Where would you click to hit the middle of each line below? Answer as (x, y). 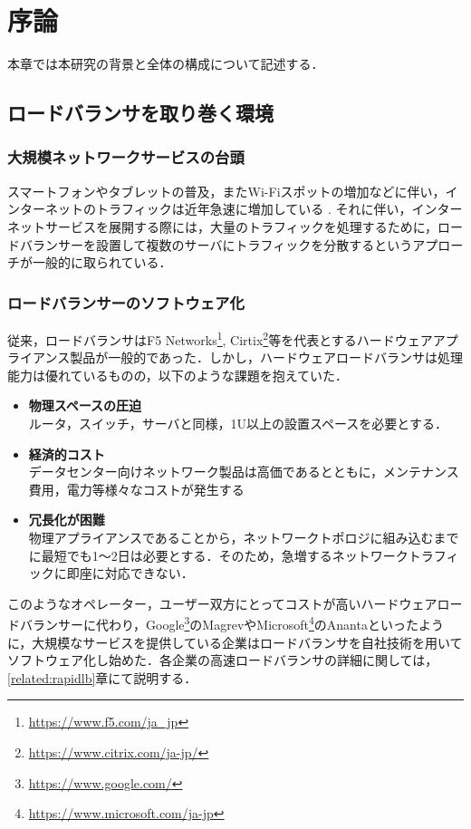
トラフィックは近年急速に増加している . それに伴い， (254, 209)
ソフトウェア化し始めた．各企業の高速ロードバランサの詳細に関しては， (223, 660)
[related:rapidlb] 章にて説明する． (102, 677)
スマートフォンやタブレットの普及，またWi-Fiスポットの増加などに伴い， (226, 191)
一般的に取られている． (102, 262)
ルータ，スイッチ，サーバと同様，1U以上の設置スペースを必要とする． (238, 423)
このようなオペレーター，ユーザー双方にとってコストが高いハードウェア (222, 603)
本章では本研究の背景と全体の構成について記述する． (166, 64)
